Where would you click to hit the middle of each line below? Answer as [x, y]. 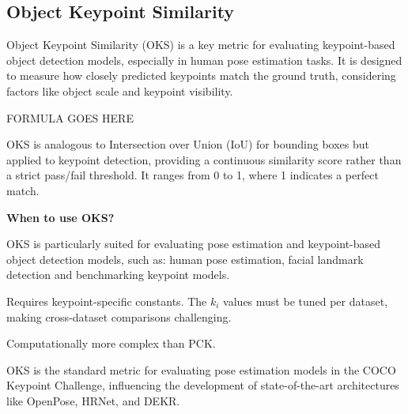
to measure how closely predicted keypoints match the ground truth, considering [201, 75]
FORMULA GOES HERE [70, 117]
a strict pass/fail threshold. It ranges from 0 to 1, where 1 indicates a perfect [193, 175]
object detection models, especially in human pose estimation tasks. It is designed [204, 60]
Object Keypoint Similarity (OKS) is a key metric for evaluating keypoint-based [201, 45]
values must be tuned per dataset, [306, 301]
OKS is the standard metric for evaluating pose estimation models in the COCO [201, 369]
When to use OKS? [60, 217]
